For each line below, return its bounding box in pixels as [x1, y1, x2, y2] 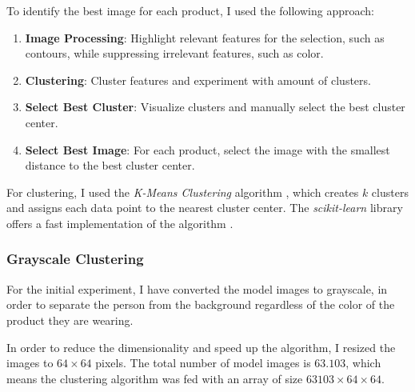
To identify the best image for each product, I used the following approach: [6, 2, 374, 18]
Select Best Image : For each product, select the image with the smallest [25, 141, 390, 158]
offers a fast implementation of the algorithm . [6, 214, 233, 231]
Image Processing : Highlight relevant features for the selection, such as [25, 29, 385, 46]
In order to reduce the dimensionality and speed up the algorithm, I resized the [6, 338, 396, 355]
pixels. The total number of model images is [95, 354, 311, 371]
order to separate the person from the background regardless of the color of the [6, 296, 395, 313]
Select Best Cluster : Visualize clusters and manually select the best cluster [25, 98, 405, 115]
